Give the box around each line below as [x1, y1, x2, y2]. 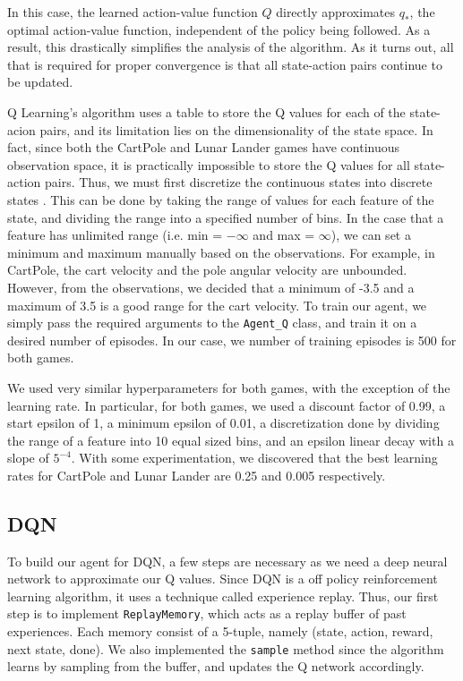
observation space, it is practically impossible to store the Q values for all [7, 155, 410, 174]
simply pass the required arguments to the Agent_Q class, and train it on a [7, 313, 417, 332]
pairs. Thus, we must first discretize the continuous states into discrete [44, 173, 433, 192]
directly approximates [276, 3, 395, 21]
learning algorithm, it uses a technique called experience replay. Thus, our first [7, 586, 439, 605]
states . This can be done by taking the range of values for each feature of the [7, 190, 434, 209]
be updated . [7, 72, 73, 91]
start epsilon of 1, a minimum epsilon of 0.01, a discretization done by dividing [7, 413, 440, 432]
